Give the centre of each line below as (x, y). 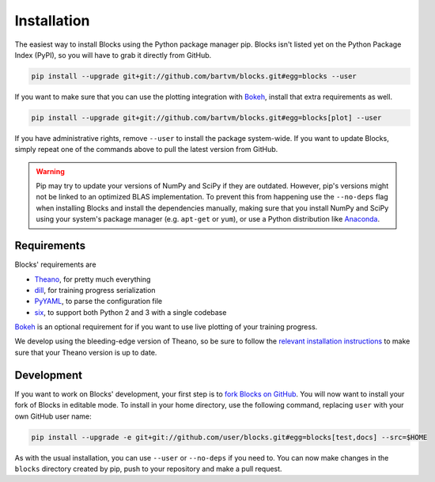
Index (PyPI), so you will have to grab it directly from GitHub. (113, 55)
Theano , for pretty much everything (93, 279)
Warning (50, 171)
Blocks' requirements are (55, 264)
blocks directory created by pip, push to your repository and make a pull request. (148, 469)
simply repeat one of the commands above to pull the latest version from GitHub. (146, 150)
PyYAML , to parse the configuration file (98, 302)
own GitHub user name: (53, 416)
